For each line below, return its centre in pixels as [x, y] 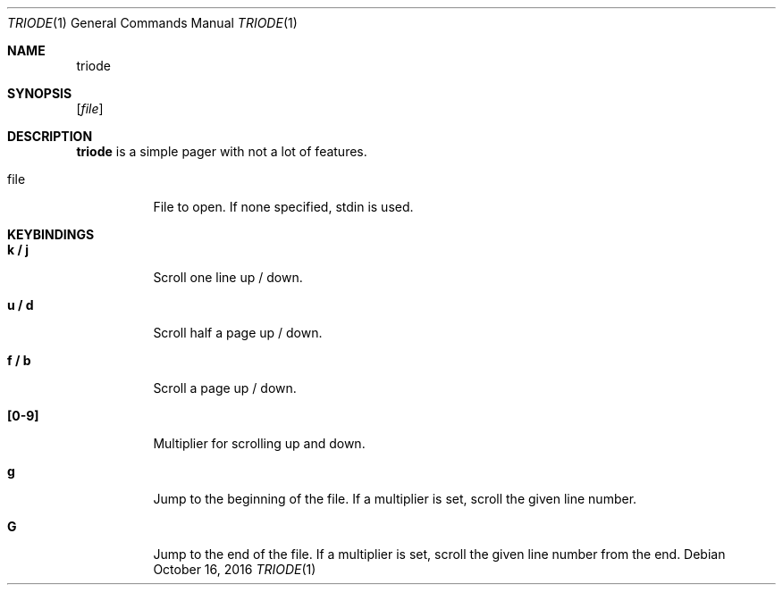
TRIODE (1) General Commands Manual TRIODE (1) [152, 23]
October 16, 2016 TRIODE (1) [235, 569]
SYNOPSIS [40, 93]
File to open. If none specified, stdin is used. [283, 207]
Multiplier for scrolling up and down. [259, 443]
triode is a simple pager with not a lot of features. [222, 151]
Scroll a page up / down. [225, 388]
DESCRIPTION [50, 136]
